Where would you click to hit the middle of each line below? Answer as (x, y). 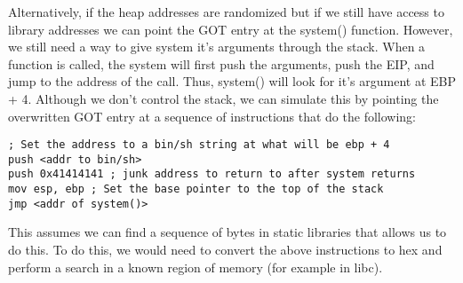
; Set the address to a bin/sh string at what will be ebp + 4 (199, 145)
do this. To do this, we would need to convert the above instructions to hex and (225, 250)
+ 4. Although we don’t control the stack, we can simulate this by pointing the (224, 98)
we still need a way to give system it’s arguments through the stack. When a (217, 47)
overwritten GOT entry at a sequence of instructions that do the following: (212, 116)
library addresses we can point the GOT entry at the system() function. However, (231, 29)
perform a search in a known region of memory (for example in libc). (196, 267)
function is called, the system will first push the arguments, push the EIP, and (221, 63)
